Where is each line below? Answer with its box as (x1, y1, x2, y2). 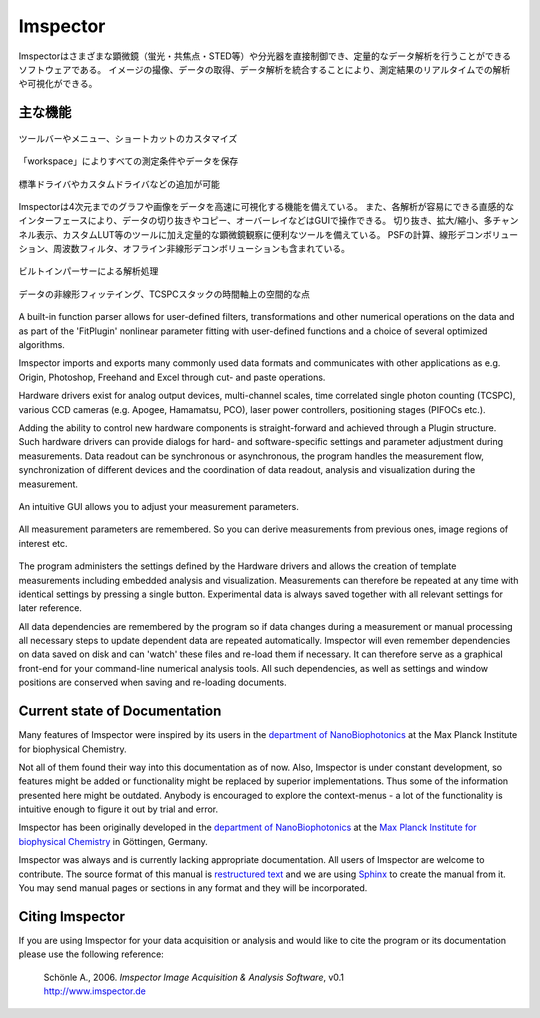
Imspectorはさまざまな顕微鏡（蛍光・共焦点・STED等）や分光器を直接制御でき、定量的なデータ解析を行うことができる (18, 50, 512, 62)
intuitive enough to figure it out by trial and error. (18, 803, 219, 815)
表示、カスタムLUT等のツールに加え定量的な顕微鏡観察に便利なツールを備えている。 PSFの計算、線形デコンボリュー (35, 228, 519, 240)
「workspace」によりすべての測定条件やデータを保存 (18, 155, 239, 167)
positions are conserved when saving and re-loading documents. (18, 676, 287, 689)
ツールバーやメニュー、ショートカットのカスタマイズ (18, 132, 238, 144)
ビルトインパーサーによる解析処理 (18, 265, 159, 277)
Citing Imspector (18, 908, 125, 925)
